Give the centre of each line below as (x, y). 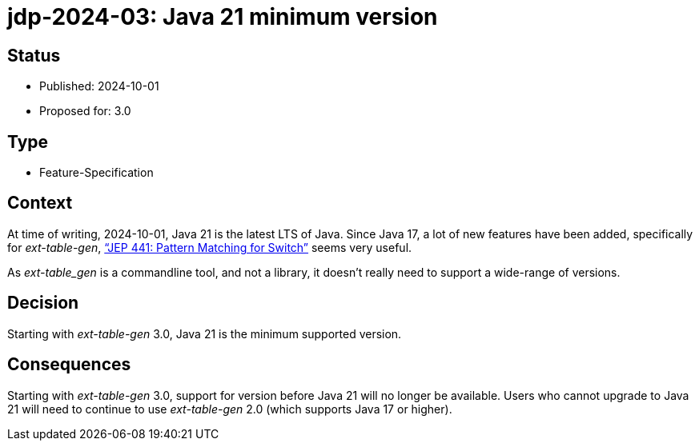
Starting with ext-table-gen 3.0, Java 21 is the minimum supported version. (205, 333)
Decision (43, 303)
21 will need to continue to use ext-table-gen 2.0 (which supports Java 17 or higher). (230, 409)
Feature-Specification (96, 173)
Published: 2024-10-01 (99, 86)
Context (40, 203)
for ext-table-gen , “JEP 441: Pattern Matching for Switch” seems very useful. (210, 247)
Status (34, 55)
